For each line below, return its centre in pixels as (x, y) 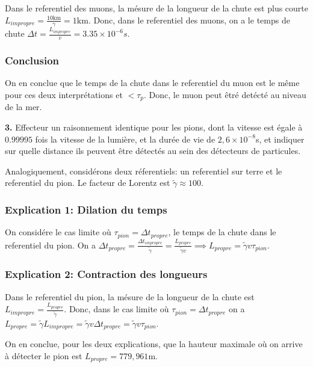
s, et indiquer (280, 139)
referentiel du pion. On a (50, 245)
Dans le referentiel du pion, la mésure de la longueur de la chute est (130, 296)
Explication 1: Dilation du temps (86, 209)
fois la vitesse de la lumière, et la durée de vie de (125, 139)
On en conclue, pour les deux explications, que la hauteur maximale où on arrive (154, 344)
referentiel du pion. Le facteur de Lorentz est (88, 183)
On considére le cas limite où (58, 232)
